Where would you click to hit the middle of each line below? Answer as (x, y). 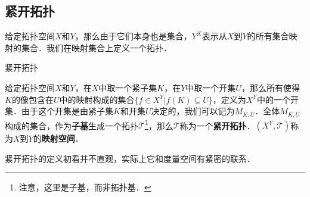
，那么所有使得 (270, 87)
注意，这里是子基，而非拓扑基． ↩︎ (85, 187)
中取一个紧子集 (128, 87)
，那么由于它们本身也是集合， (133, 36)
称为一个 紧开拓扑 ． (217, 125)
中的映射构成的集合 (97, 99)
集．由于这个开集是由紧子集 (59, 111)
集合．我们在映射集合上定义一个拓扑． (96, 47)
